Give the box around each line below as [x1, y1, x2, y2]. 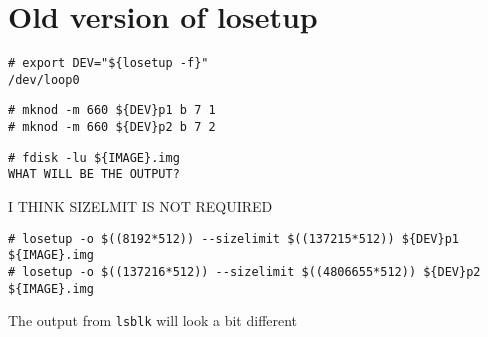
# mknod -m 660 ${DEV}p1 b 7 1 [8, 103, 216, 118]
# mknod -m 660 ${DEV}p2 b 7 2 [8, 120, 216, 135]
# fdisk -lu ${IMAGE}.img [8, 150, 180, 165]
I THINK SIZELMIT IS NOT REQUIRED [8, 196, 273, 217]
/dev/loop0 [8, 72, 80, 87]
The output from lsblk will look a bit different [8, 310, 298, 331]
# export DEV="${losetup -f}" [8, 56, 209, 71]
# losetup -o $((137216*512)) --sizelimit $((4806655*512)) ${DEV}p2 [8, 264, 481, 279]
